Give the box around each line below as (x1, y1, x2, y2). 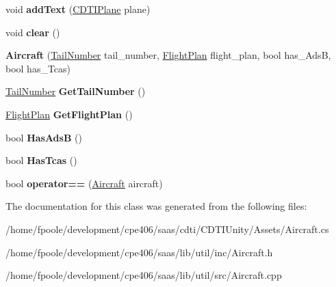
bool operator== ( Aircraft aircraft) (5, 176, 163, 190)
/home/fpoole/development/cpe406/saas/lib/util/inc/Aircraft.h (5, 245, 273, 259)
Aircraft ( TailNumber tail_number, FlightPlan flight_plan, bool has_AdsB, (5, 48, 331, 62)
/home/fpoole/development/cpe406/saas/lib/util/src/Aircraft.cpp (5, 268, 282, 282)
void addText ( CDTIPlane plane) (5, 2, 151, 16)
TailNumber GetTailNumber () (5, 84, 146, 98)
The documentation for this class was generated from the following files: (5, 199, 307, 213)
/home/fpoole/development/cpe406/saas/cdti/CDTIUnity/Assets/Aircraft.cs (5, 221, 329, 236)
